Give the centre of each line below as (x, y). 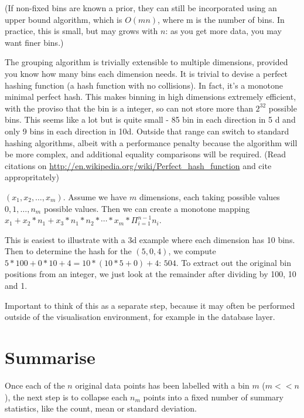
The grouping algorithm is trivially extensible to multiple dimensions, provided (146, 62)
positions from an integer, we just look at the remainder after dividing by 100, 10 (151, 274)
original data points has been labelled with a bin (162, 385)
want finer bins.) (34, 42)
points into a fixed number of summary (213, 397)
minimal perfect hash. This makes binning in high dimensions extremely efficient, (151, 97)
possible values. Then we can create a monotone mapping (147, 208)
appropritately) (32, 177)
